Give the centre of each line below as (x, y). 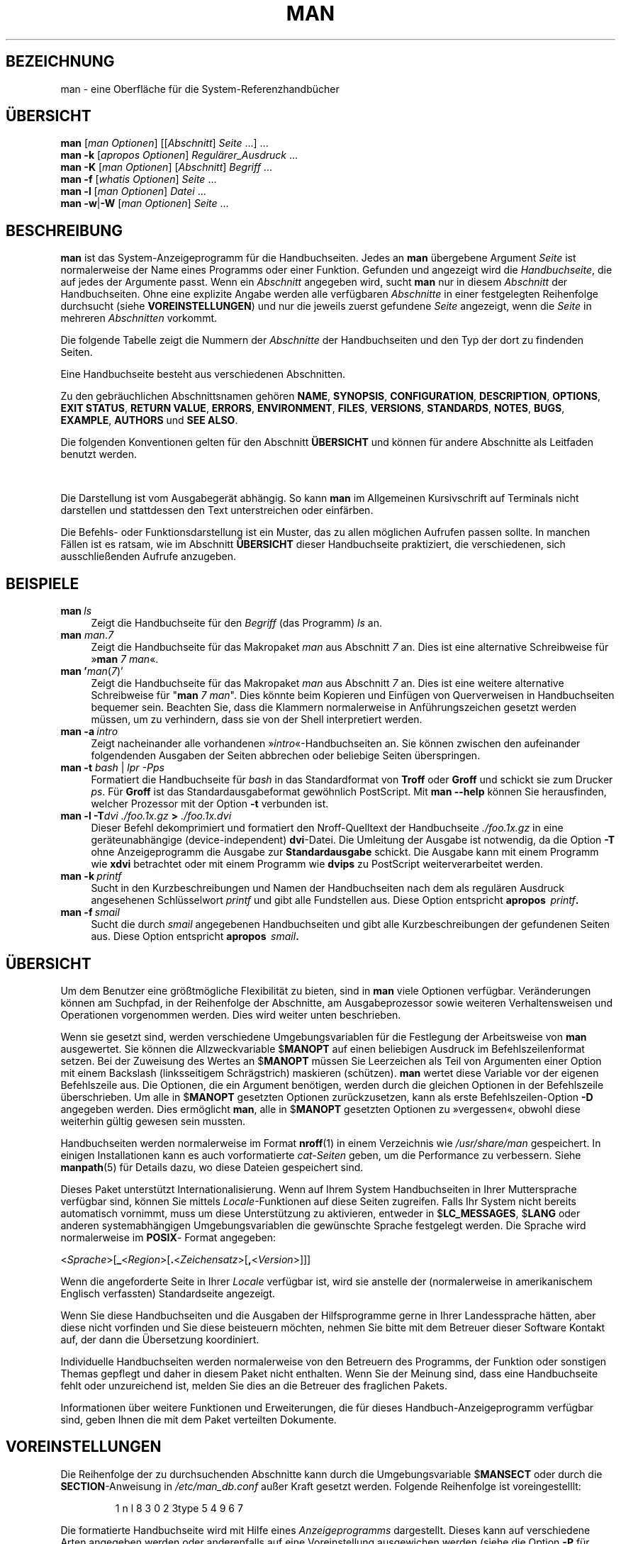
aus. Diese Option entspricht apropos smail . (195, 936)
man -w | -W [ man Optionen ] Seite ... (145, 203)
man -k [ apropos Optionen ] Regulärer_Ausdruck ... (179, 155)
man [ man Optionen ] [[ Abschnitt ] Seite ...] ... (164, 143)
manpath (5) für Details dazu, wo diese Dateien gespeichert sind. (212, 1167)
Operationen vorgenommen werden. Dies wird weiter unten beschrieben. (231, 1014)
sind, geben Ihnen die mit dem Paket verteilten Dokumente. (198, 1419)
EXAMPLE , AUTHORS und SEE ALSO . (149, 420)
